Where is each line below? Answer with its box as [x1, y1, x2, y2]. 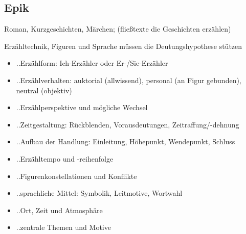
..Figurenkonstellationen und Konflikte [16, 170, 137, 181]
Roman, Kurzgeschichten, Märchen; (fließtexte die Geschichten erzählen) [4, 23, 231, 34]
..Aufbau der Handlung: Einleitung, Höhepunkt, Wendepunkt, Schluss [16, 136, 235, 147]
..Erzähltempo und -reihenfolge [16, 153, 114, 164]
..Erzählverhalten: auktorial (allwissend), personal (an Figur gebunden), [16, 74, 241, 85]
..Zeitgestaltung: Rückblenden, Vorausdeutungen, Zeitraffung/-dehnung [16, 119, 239, 129]
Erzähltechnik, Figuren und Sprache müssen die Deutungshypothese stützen [4, 40, 242, 51]
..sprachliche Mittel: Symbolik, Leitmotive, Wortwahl [16, 188, 183, 198]
